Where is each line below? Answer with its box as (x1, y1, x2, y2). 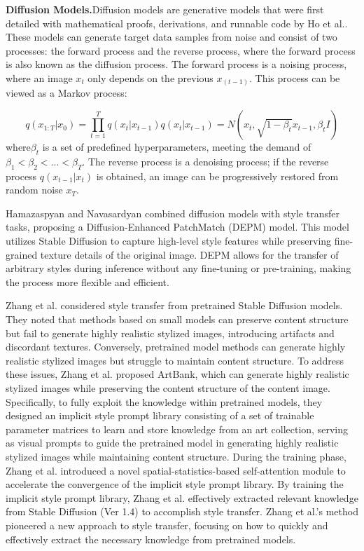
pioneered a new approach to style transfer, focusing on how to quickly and (6, 517, 328, 532)
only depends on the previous (87, 70, 213, 85)
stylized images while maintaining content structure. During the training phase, (6, 449, 346, 463)
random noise (6, 182, 63, 197)
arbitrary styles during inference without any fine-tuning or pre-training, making (6, 261, 351, 275)
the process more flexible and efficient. (6, 274, 169, 289)
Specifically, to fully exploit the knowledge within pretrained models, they (6, 394, 323, 409)
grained (6, 247, 38, 261)
